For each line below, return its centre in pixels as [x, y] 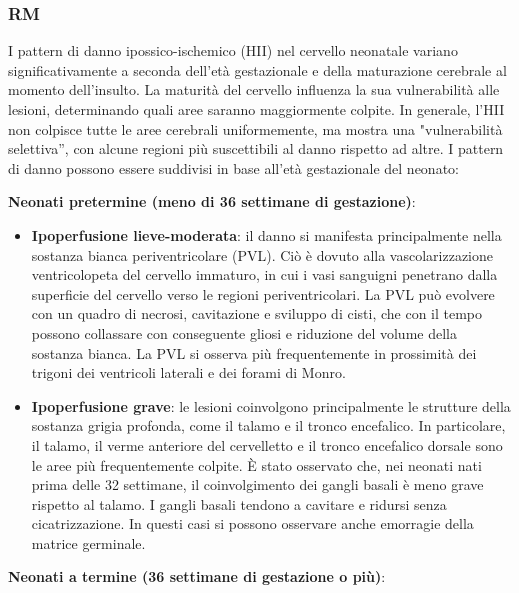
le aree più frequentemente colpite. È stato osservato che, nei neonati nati [256, 464]
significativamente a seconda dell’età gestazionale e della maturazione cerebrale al [257, 69]
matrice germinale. [88, 542]
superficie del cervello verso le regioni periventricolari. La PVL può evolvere [263, 293]
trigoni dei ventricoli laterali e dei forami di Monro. [188, 372]
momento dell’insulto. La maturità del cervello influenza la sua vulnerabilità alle [254, 89]
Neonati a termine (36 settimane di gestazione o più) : [197, 576]
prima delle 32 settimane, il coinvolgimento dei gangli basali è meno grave [257, 484]
